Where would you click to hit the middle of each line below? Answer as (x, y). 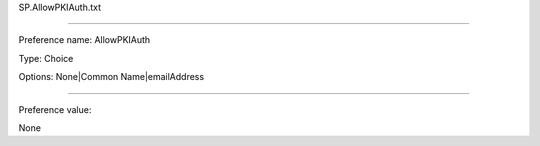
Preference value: (55, 109)
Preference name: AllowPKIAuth (84, 40)
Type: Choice (46, 58)
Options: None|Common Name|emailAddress (111, 77)
